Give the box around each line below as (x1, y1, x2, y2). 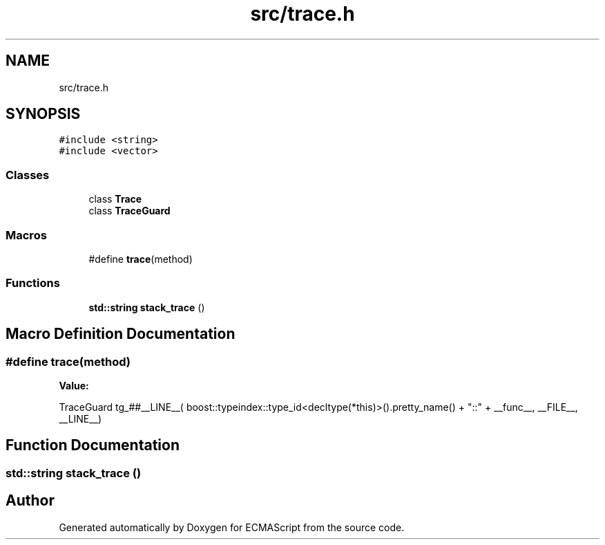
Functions (6, 276, 60, 290)
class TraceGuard (88, 205, 171, 217)
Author (6, 492, 55, 510)
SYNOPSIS (6, 105, 81, 123)
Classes (6, 167, 50, 182)
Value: (59, 379, 89, 391)
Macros (6, 228, 47, 242)
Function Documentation (6, 436, 180, 454)
